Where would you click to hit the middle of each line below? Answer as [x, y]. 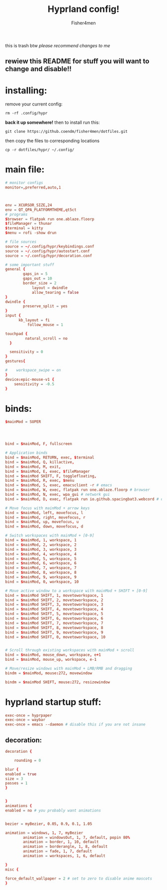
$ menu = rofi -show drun [31, 233]
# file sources [21, 242]
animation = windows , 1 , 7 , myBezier [44, 833]
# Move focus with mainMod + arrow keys [48, 508]
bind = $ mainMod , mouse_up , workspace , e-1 [51, 660]
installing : [26, 90]
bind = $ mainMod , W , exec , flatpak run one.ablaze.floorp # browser [78, 490]
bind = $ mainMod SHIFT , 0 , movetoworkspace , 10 [55, 637]
